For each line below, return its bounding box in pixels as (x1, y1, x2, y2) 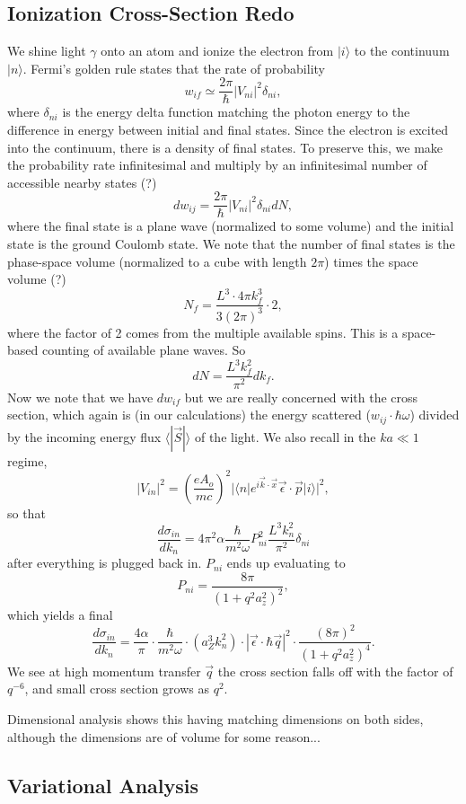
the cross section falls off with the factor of (217, 661, 453, 680)
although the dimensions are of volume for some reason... (7, 727, 321, 746)
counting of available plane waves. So (41, 340, 246, 359)
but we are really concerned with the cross (184, 387, 418, 406)
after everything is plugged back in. (7, 553, 202, 572)
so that (7, 503, 46, 522)
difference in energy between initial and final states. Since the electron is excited (7, 120, 449, 139)
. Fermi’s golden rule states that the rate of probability (22, 58, 325, 77)
